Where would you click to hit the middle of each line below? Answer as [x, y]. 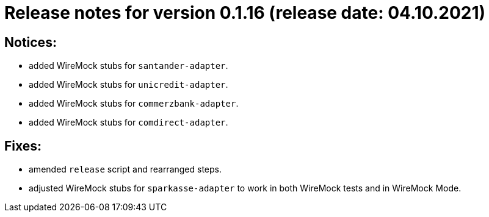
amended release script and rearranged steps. [125, 169]
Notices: [31, 42]
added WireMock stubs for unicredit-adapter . [129, 85]
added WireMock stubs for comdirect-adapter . [129, 123]
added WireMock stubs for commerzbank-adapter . [134, 104]
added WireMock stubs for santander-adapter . [129, 66]
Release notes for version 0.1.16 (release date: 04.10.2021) [245, 13]
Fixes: [23, 146]
